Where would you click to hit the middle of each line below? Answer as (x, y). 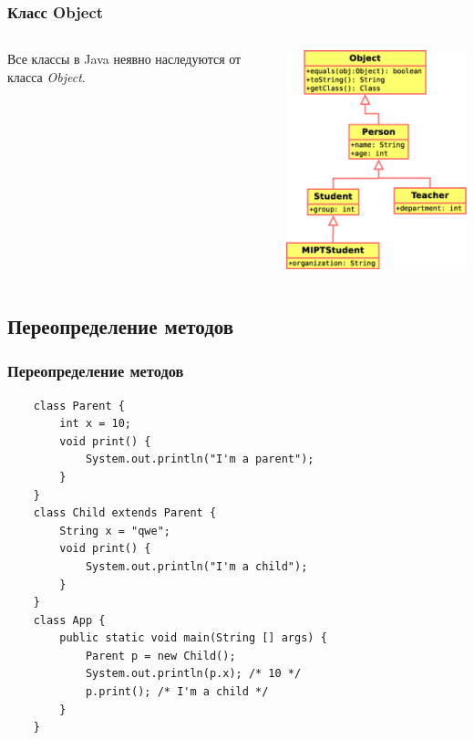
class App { (69, 620)
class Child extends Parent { (125, 513)
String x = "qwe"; (115, 531)
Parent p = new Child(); (160, 656)
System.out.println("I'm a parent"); (200, 459)
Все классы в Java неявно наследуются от (124, 59)
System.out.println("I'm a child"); (196, 566)
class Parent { (79, 406)
